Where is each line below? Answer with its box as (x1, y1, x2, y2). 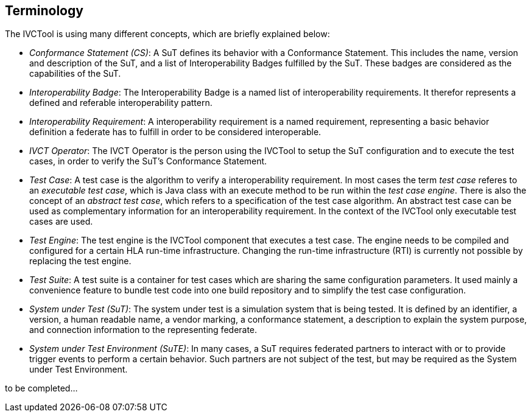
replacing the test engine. (29, 256, 132, 267)
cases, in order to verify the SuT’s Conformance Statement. (29, 156, 267, 167)
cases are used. (29, 216, 93, 227)
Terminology (5, 3, 83, 18)
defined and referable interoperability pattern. (29, 97, 213, 108)
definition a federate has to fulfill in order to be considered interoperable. (29, 127, 322, 138)
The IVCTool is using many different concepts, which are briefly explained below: (5, 29, 330, 40)
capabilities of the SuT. (29, 68, 121, 79)
